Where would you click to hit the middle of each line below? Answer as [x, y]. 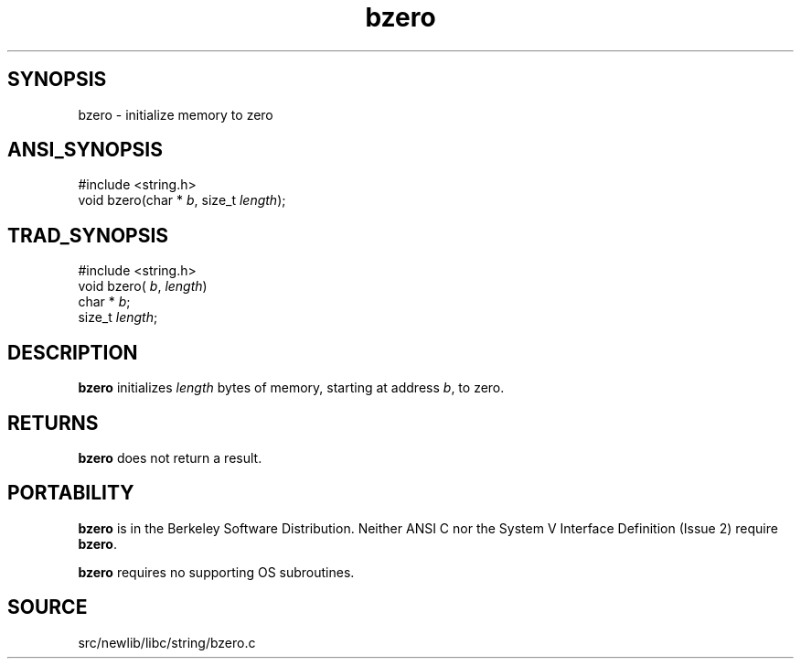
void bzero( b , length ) [143, 286]
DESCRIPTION [73, 352]
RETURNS [53, 423]
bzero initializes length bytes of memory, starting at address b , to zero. [291, 388]
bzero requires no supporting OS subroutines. [216, 572]
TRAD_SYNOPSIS [88, 235]
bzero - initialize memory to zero [176, 114]
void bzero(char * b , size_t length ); [182, 200]
